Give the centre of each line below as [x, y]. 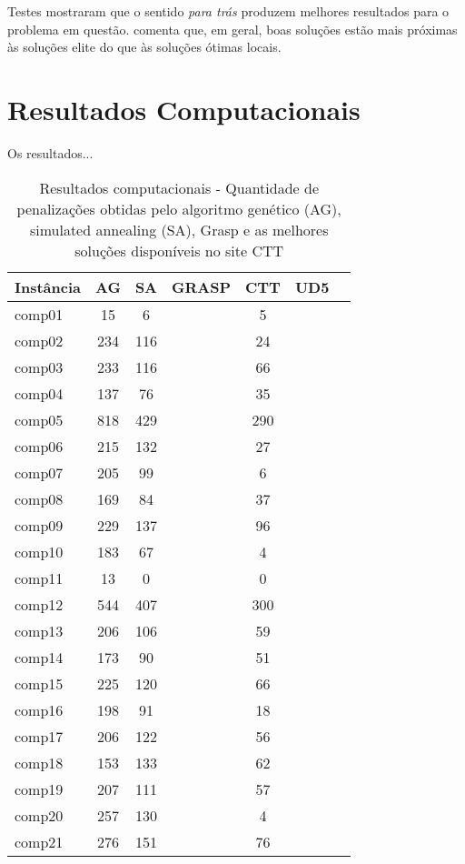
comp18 [39, 762]
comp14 [39, 657]
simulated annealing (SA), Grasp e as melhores [179, 229]
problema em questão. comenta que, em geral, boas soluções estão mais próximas [232, 29]
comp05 [39, 419]
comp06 [39, 446]
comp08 [39, 498]
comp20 [39, 815]
